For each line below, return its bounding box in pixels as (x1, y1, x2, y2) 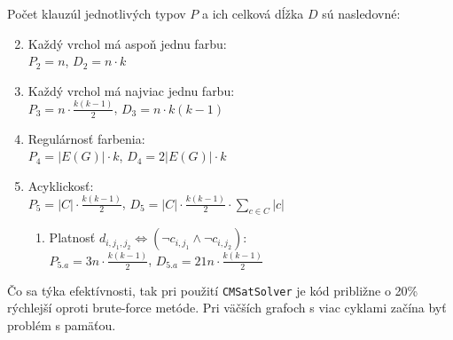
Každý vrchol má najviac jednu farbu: (27, 81, 235, 99)
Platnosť (49, 228, 96, 247)
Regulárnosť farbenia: (27, 129, 145, 147)
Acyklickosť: (27, 176, 94, 194)
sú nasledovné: (322, 4, 401, 22)
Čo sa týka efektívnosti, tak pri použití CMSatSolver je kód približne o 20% (7, 281, 418, 299)
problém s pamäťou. (7, 315, 116, 334)
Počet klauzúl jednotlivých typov (7, 4, 186, 22)
